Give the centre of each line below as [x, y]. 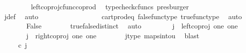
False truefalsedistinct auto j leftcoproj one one [132, 26]
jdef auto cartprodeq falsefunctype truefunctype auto [123, 16]
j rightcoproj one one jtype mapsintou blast [113, 35]
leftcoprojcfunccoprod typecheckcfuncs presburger [110, 6]
